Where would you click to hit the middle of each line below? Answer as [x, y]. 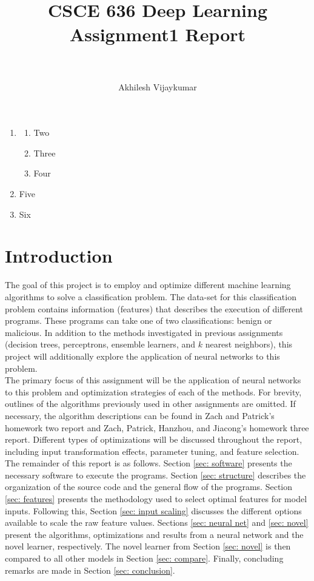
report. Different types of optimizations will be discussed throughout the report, [154, 439]
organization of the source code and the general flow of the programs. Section [149, 487]
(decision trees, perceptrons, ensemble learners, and [100, 344]
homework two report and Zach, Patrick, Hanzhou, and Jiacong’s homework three [157, 427]
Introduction [59, 256]
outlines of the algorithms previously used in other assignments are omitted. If [150, 404]
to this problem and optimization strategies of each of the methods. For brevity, [153, 391]
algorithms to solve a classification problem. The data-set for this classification [151, 296]
